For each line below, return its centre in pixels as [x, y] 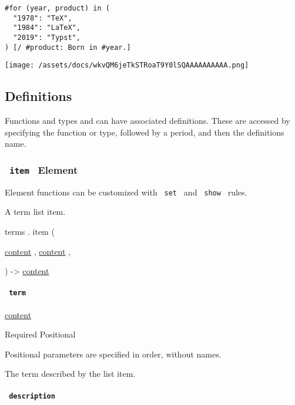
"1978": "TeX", [43, 18]
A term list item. [35, 212]
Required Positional [40, 334]
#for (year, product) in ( [57, 8]
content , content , [38, 251]
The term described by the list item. [70, 374]
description [32, 396]
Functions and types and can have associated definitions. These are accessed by [147, 121]
